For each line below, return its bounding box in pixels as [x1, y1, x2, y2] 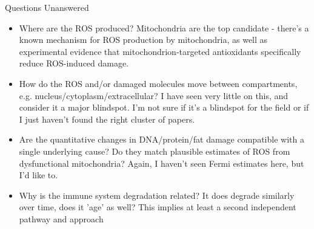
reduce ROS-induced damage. [19, 57, 129, 69]
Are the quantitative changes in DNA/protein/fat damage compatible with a [19, 133, 304, 146]
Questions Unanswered [5, 1, 89, 13]
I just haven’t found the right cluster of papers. [19, 112, 195, 125]
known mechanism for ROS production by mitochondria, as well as [19, 33, 268, 46]
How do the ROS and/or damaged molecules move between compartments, [19, 77, 298, 89]
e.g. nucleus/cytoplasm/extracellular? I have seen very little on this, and [19, 89, 289, 102]
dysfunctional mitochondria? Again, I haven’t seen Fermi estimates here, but [19, 156, 304, 169]
